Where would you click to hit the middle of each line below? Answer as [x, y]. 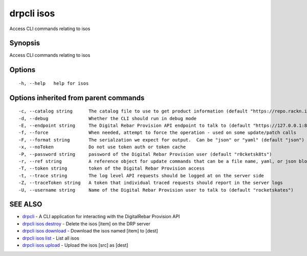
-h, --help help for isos [54, 83]
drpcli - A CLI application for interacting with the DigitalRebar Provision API [101, 217]
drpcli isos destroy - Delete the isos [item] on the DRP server [86, 224]
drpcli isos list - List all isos [51, 238]
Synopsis [25, 43]
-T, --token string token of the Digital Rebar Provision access [112, 168]
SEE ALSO [26, 204]
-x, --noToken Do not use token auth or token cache [102, 147]
